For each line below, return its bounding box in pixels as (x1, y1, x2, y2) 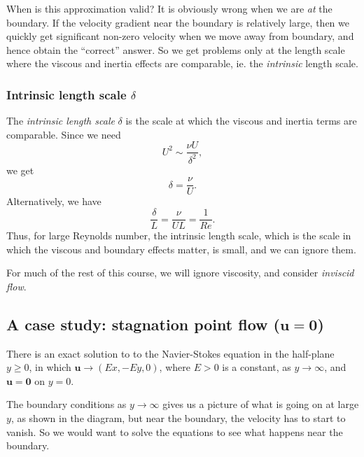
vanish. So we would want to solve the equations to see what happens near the (6, 424, 343, 439)
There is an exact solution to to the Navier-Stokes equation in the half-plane (6, 346, 335, 360)
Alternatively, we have (6, 194, 101, 209)
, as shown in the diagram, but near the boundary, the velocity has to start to (10, 411, 346, 426)
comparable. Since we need (6, 127, 121, 141)
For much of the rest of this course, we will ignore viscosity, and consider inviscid (6, 265, 354, 280)
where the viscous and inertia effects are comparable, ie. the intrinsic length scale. (6, 56, 358, 71)
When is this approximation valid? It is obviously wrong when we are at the (6, 1, 332, 15)
